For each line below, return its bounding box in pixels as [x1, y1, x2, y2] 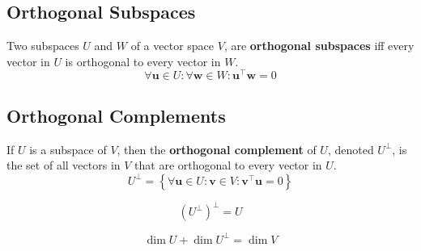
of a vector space [130, 37, 215, 54]
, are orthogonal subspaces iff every [223, 37, 415, 54]
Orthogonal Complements [6, 102, 226, 128]
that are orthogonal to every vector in [134, 157, 322, 174]
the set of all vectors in [6, 157, 121, 174]
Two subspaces [6, 37, 79, 54]
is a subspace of [29, 140, 107, 157]
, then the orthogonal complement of [117, 140, 317, 157]
